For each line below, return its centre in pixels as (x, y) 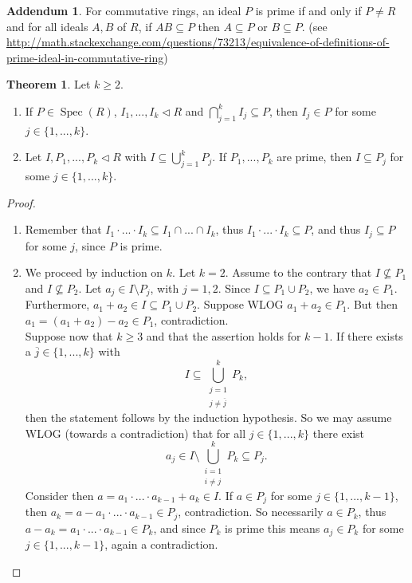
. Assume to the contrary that (298, 272)
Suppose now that (69, 335)
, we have (332, 288)
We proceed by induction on (94, 272)
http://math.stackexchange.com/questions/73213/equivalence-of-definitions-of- (198, 42)
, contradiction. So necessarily (251, 512)
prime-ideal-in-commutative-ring (85, 57)
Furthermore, (57, 304)
